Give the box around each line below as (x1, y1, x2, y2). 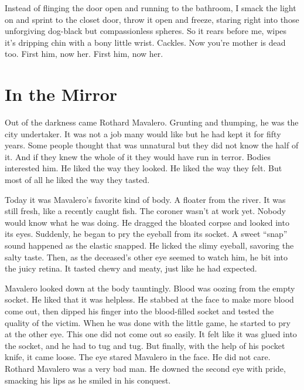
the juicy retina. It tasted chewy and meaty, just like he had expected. (5, 262, 257, 274)
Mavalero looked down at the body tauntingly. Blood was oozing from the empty (5, 282, 295, 294)
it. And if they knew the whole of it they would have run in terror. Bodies (5, 150, 271, 162)
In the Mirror (5, 82, 118, 106)
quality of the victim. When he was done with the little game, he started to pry (5, 316, 291, 328)
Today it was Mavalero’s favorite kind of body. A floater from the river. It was (5, 193, 286, 205)
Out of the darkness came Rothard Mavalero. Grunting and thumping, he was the (5, 116, 299, 128)
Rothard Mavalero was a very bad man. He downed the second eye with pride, (5, 362, 286, 374)
